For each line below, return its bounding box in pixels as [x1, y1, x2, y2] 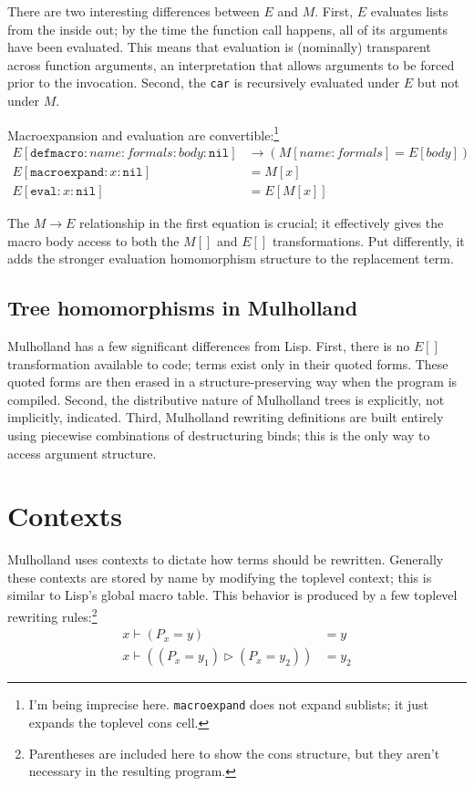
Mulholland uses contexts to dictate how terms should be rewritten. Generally [7, 550, 444, 569]
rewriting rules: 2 [7, 605, 98, 626]
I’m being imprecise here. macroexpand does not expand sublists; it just [28, 695, 429, 714]
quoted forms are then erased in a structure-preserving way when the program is [7, 372, 458, 391]
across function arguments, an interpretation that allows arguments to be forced [7, 55, 455, 74]
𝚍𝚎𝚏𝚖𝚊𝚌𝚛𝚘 [30, 146, 85, 160]
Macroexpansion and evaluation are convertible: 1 [7, 122, 280, 144]
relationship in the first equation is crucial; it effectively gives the [79, 212, 444, 232]
